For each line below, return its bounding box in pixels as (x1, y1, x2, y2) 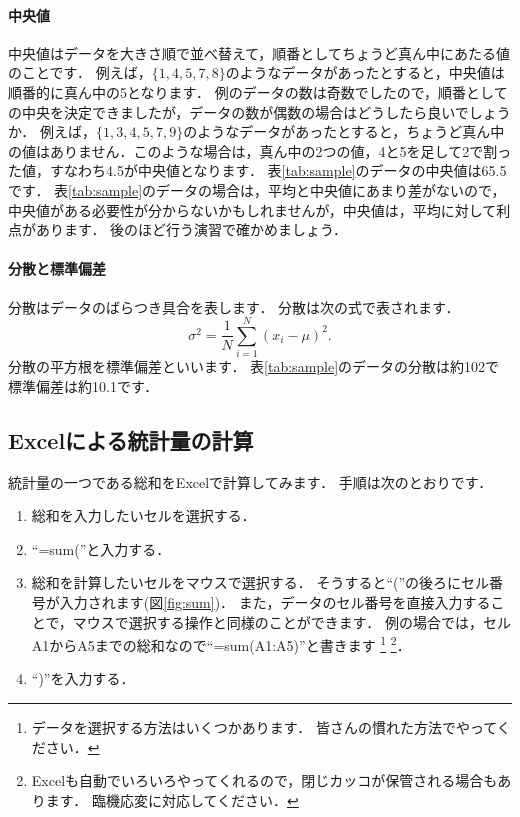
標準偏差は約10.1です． (8, 375, 159, 396)
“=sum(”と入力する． (31, 538, 171, 559)
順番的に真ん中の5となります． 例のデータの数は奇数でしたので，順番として (8, 81, 508, 102)
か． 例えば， (8, 121, 96, 142)
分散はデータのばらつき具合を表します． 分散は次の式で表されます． (8, 296, 460, 317)
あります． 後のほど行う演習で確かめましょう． (35, 219, 347, 240)
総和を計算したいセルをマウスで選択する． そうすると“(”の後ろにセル (31, 572, 490, 593)
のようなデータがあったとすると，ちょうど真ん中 (183, 121, 505, 142)
